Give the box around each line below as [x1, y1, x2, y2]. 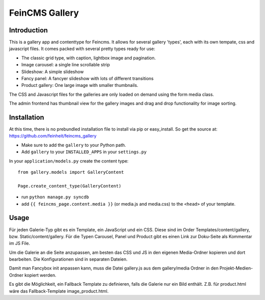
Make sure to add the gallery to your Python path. [21, 142, 126, 148]
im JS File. [9, 241, 30, 246]
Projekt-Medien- [219, 265, 253, 271]
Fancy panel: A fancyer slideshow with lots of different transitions [21, 76, 154, 82]
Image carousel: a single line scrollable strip [21, 62, 110, 68]
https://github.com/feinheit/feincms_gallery [9, 133, 97, 139]
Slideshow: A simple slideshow [21, 69, 84, 75]
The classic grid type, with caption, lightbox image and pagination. [21, 55, 156, 61]
